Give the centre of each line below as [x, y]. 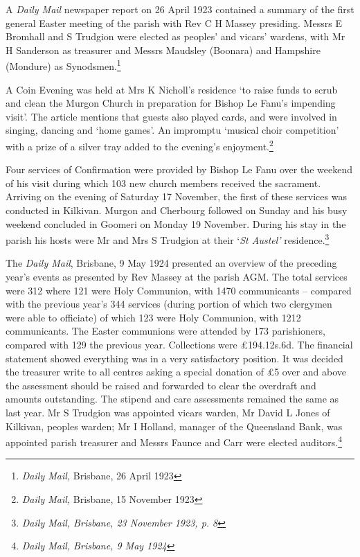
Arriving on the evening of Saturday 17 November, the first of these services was [176, 196]
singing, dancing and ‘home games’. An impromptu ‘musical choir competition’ [172, 130]
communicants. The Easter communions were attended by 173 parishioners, [165, 331]
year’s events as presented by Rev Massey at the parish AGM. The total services [177, 277]
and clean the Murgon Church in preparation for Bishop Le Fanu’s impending [171, 103]
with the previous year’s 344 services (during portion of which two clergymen [169, 304]
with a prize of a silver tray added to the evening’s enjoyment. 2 [139, 145]
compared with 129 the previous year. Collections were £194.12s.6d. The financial [179, 345]
